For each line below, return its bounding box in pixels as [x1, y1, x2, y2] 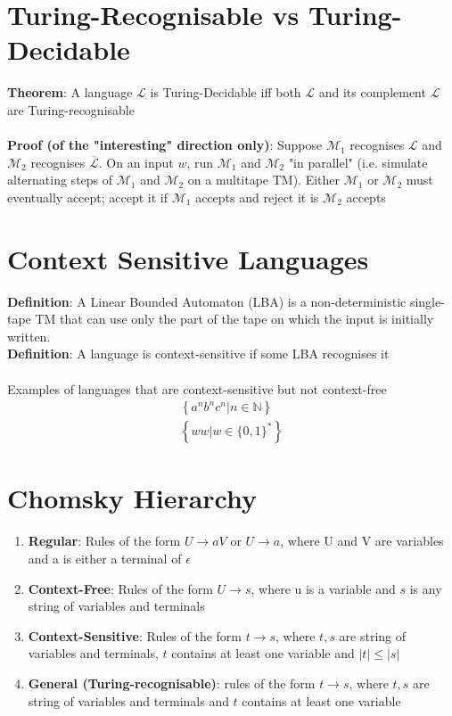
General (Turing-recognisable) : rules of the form [28, 673, 316, 692]
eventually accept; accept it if [7, 187, 168, 206]
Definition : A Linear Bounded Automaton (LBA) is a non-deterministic [7, 292, 407, 310]
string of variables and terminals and [28, 691, 229, 710]
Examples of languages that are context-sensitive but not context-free [7, 379, 387, 398]
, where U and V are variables [280, 531, 444, 550]
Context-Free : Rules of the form [28, 579, 213, 597]
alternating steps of [7, 170, 113, 189]
